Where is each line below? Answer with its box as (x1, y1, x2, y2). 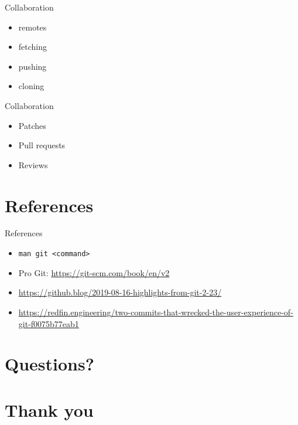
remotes (18, 21, 47, 33)
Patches (18, 119, 46, 131)
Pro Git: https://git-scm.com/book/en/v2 (18, 266, 170, 278)
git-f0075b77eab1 (18, 317, 79, 329)
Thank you (5, 397, 94, 421)
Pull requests (18, 139, 66, 151)
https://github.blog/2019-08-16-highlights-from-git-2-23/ (18, 286, 222, 298)
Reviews (18, 158, 48, 171)
